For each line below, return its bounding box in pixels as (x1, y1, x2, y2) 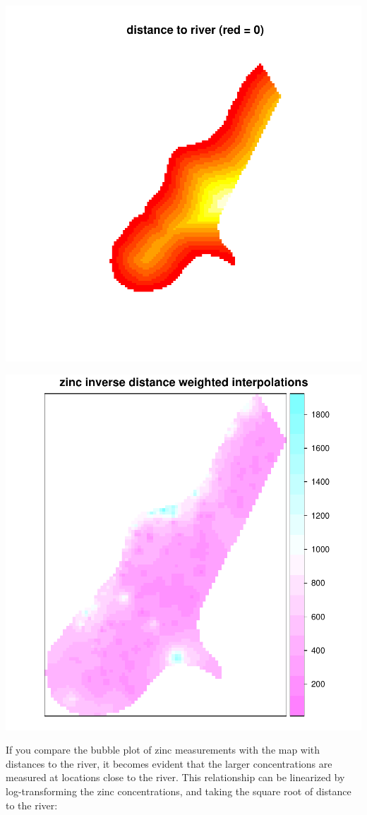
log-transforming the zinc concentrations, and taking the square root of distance (6, 783, 351, 798)
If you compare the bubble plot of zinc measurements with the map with (6, 742, 320, 757)
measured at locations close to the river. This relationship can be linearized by (6, 770, 345, 785)
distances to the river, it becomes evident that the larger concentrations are (6, 756, 332, 771)
